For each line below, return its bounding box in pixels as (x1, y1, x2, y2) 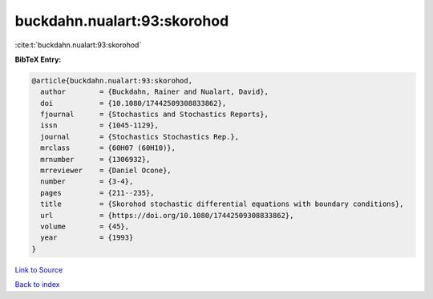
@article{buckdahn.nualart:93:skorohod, (31, 76, 192, 85)
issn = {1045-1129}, (40, 121, 160, 130)
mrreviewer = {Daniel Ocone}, (40, 166, 172, 176)
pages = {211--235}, (40, 188, 156, 197)
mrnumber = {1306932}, (40, 155, 151, 164)
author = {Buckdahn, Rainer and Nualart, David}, (40, 87, 269, 96)
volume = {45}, (40, 222, 130, 231)
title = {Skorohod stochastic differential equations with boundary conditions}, (40, 200, 404, 208)
